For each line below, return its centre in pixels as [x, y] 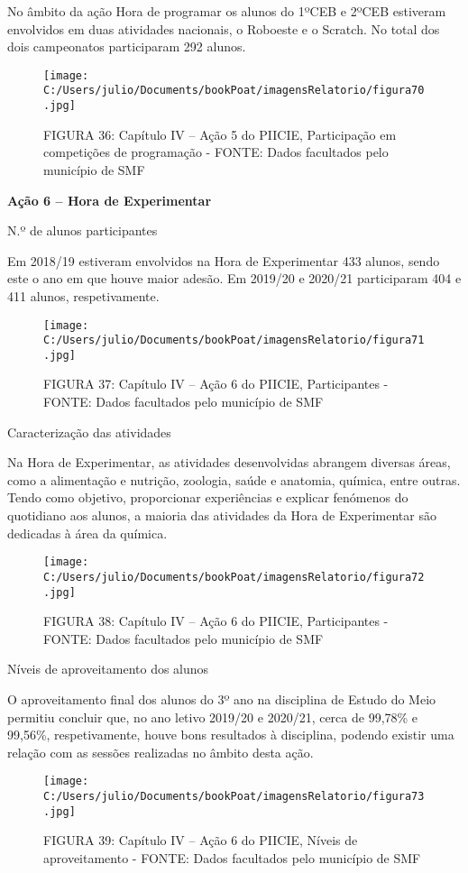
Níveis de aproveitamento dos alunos [108, 669]
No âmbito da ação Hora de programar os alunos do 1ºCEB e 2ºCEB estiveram [227, 11]
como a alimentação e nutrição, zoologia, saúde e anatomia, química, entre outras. [234, 479]
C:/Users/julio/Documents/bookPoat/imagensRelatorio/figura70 [234, 91]
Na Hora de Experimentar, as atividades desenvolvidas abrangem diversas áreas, [229, 462]
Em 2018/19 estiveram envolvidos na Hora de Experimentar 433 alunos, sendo [224, 260]
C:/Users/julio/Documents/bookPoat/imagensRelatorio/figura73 [234, 796]
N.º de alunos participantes [83, 230]
